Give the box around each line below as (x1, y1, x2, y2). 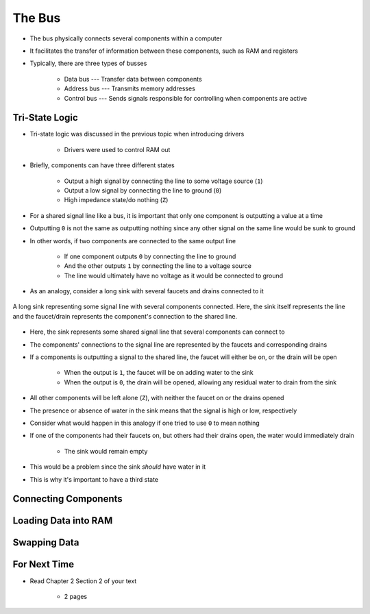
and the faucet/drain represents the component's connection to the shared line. (12, 312, 238, 320)
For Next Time (12, 558, 75, 570)
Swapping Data (12, 537, 79, 548)
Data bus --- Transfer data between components (64, 75, 202, 83)
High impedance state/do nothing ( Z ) (64, 196, 169, 204)
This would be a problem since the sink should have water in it (29, 463, 206, 471)
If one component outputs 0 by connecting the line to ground (64, 252, 236, 260)
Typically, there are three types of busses (29, 59, 147, 68)
